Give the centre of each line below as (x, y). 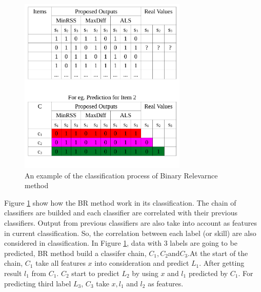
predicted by (208, 273)
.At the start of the (218, 253)
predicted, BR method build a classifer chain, (75, 253)
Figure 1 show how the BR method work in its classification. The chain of (120, 202)
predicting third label (38, 283)
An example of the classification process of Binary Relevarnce (121, 175)
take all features (61, 263)
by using (145, 273)
